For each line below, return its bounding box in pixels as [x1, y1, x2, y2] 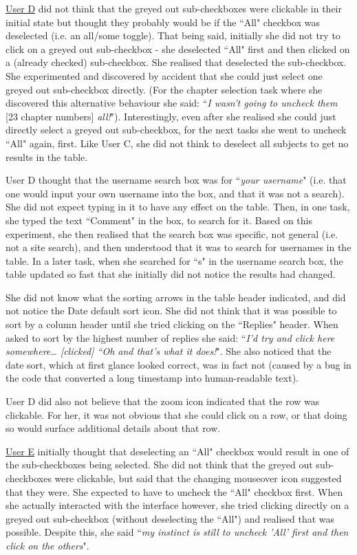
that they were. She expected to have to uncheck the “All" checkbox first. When [6, 484, 343, 499]
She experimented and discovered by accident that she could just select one [6, 68, 323, 83]
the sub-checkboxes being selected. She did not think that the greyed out [6, 457, 313, 472]
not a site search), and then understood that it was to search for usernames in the [6, 240, 351, 254]
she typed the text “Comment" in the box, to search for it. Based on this [6, 213, 312, 227]
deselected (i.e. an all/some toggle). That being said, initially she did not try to [6, 28, 340, 43]
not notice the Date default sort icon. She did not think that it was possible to [6, 303, 337, 318]
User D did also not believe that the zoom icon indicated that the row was [6, 394, 320, 409]
